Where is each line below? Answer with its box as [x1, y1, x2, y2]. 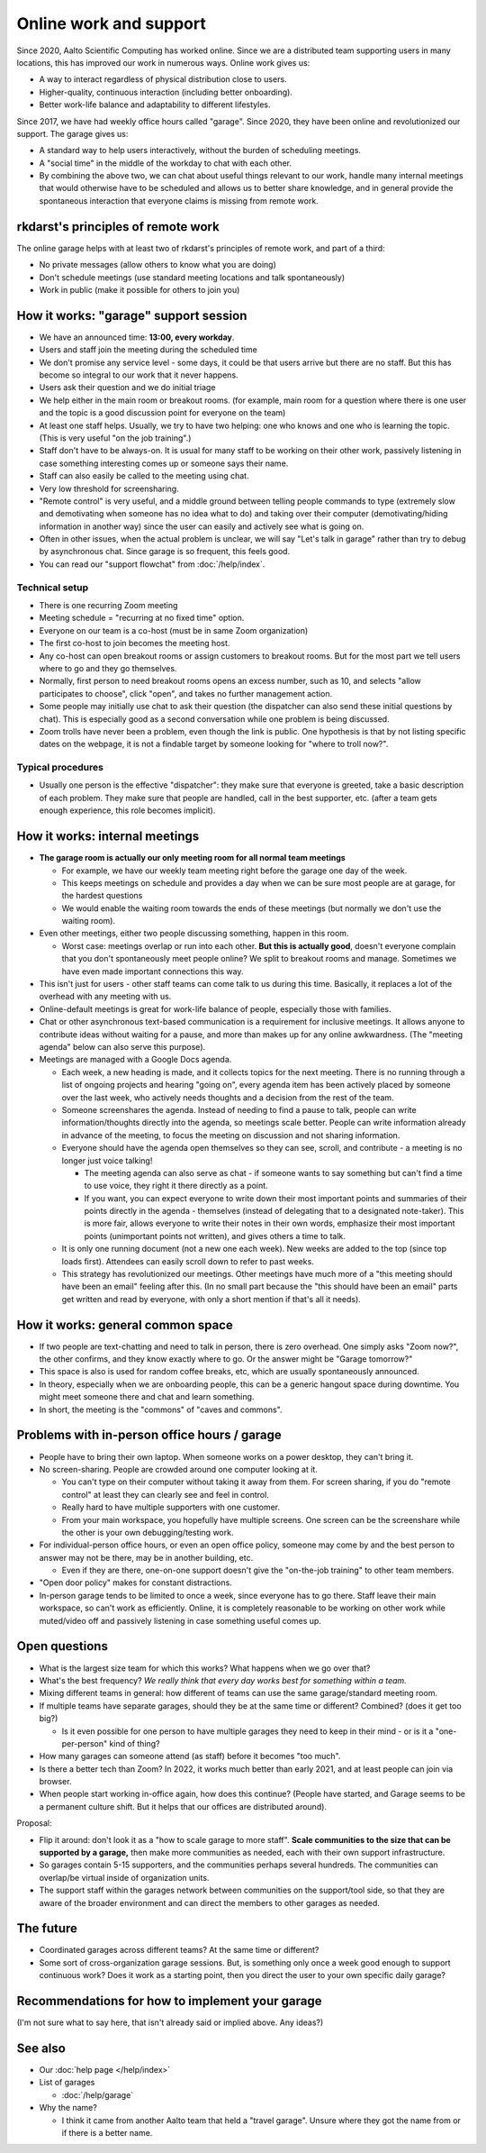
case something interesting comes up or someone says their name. [39, 458, 289, 469]
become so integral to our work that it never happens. [39, 369, 238, 380]
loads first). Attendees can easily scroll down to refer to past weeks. [61, 1255, 314, 1266]
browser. [39, 1776, 72, 1787]
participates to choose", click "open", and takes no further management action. [39, 688, 333, 698]
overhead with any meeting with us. [39, 991, 172, 1002]
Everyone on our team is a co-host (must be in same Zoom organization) [39, 625, 309, 635]
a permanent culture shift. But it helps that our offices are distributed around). [39, 1801, 328, 1811]
